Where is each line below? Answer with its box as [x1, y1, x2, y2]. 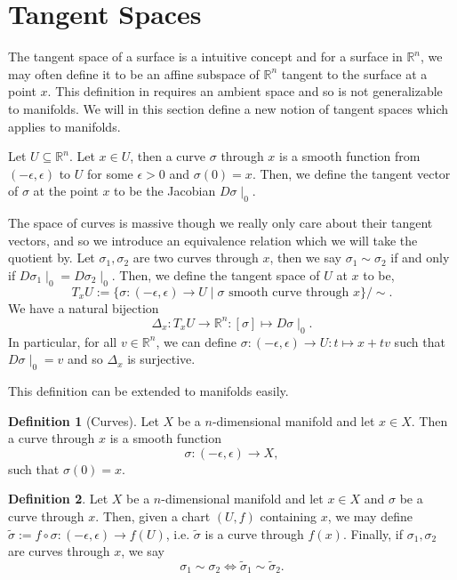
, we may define [327, 506, 413, 525]
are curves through [8, 542, 110, 560]
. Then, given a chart [95, 506, 211, 525]
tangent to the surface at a [281, 64, 428, 83]
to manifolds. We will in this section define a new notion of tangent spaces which [8, 99, 449, 117]
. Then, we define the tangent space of [111, 265, 320, 284]
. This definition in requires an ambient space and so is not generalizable [47, 82, 443, 101]
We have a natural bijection [8, 298, 159, 317]
